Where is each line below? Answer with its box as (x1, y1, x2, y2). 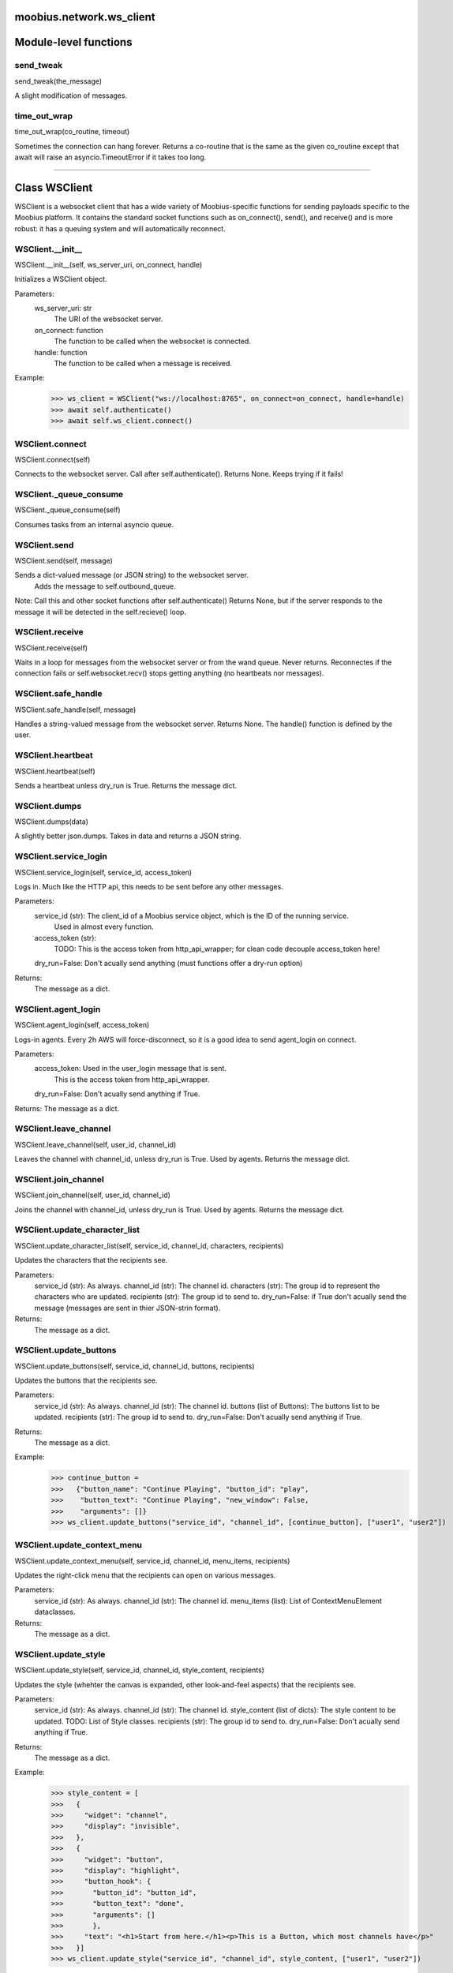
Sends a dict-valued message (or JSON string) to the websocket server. (14, 571, 249, 580)
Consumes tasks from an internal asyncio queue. (14, 519, 174, 529)
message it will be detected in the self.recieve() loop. (14, 607, 187, 616)
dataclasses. (34, 1607, 76, 1617)
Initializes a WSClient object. (14, 275, 107, 284)
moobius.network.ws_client (14, 10, 155, 24)
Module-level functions (14, 36, 133, 49)
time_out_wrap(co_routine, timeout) (14, 127, 130, 137)
